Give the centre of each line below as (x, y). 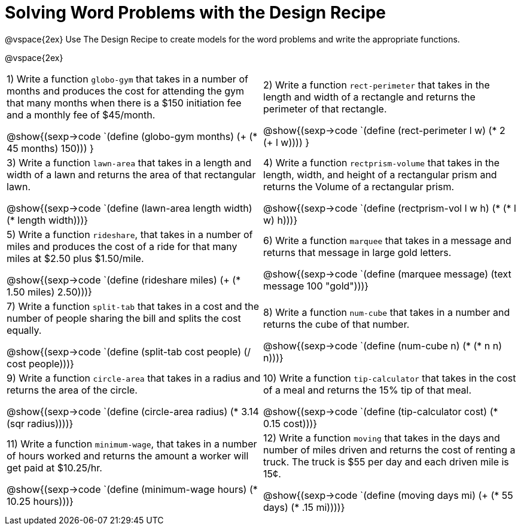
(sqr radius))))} (40, 423)
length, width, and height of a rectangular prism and (380, 174)
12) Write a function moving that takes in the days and (382, 438)
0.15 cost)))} (290, 423)
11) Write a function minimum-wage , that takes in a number (132, 444)
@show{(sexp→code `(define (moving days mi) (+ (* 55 (388, 495)
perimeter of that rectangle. (325, 109)
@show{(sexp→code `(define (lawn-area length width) (130, 208)
